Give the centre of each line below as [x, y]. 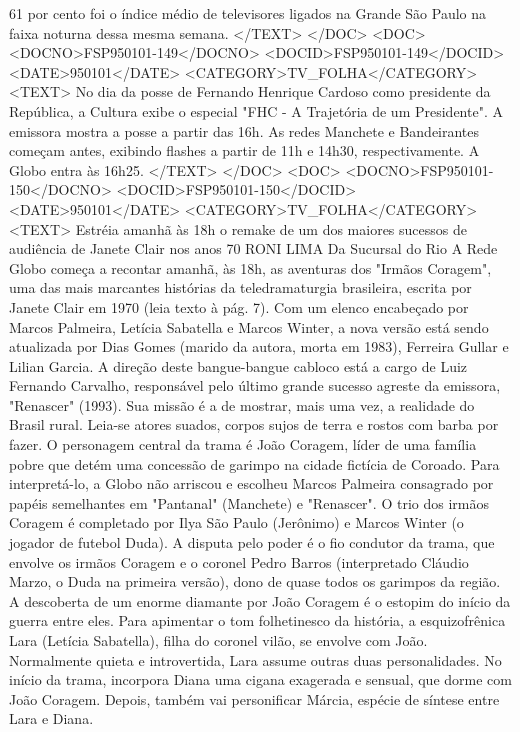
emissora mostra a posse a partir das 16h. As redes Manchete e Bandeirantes [244, 130]
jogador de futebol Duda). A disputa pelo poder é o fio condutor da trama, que [252, 542]
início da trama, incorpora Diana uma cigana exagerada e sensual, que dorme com [260, 679]
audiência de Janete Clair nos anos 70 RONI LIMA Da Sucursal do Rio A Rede [253, 248]
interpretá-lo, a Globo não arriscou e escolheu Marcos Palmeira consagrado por [251, 483]
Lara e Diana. [51, 718]
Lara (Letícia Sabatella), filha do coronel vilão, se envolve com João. [218, 640]
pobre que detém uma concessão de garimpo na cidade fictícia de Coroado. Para [254, 463]
